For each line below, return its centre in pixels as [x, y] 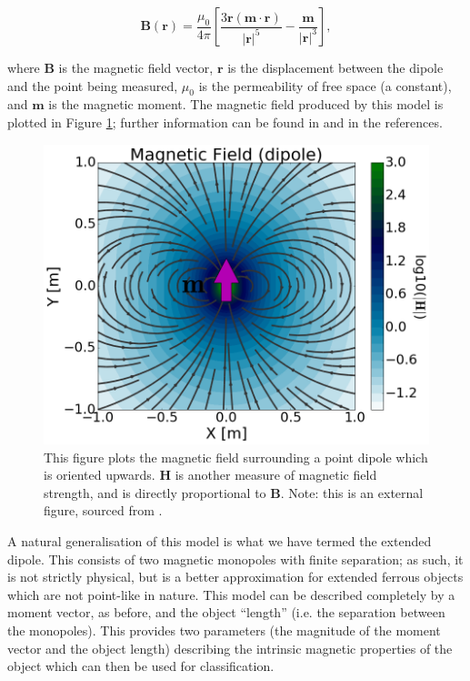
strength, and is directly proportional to [155, 492]
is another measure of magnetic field [276, 475]
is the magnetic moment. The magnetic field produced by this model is [246, 104]
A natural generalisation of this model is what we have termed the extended [220, 540]
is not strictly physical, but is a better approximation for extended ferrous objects [235, 577]
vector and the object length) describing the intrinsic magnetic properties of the [230, 648]
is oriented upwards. [100, 475]
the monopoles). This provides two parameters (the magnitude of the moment [224, 630]
